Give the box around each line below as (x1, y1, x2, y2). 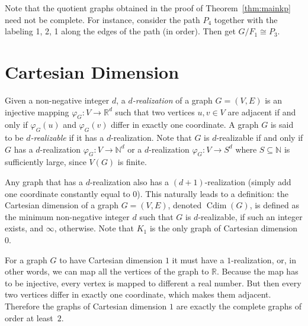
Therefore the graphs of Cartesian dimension (5, 300, 167, 312)
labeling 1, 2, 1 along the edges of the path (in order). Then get (5, 25, 236, 37)
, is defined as (249, 199, 300, 211)
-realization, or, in (231, 253, 296, 266)
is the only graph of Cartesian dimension (149, 222, 298, 234)
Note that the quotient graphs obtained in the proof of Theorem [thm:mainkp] (5, 2, 291, 14)
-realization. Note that (111, 131, 192, 144)
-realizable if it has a (30, 131, 104, 144)
